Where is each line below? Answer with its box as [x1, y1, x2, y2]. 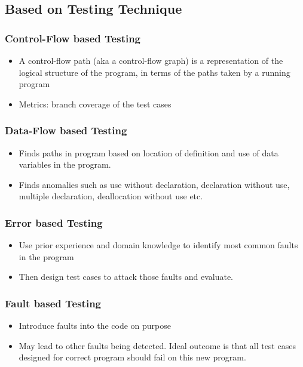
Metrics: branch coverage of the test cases [19, 97, 172, 110]
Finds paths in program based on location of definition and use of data [19, 146, 278, 159]
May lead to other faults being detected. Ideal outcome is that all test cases [19, 339, 296, 351]
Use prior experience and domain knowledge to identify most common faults [19, 239, 298, 251]
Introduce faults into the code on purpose [19, 319, 171, 332]
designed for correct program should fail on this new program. [19, 351, 246, 363]
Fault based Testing [5, 295, 101, 310]
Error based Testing [5, 215, 103, 230]
